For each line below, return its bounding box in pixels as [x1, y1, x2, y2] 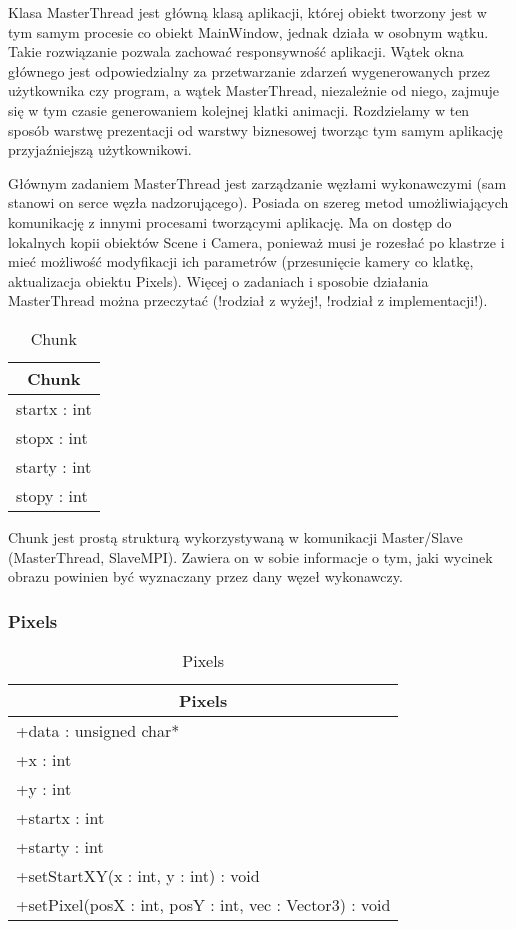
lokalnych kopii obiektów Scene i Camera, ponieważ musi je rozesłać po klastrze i [8, 231, 505, 252]
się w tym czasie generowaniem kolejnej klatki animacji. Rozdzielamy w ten [8, 99, 470, 120]
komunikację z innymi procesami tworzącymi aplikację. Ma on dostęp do [8, 211, 452, 232]
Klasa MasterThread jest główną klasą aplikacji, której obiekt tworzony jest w [8, 2, 487, 22]
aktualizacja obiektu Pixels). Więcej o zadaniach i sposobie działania [8, 270, 429, 291]
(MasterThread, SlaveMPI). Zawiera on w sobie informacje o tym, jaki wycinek [8, 546, 493, 567]
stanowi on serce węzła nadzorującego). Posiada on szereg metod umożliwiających [8, 192, 509, 213]
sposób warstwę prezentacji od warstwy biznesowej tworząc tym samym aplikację [8, 119, 503, 140]
